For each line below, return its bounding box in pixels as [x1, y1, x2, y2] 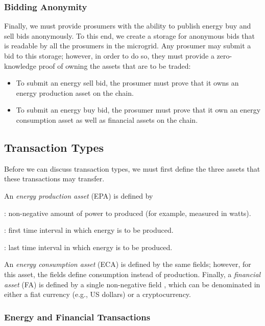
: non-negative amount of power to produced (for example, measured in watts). [4, 207, 251, 218]
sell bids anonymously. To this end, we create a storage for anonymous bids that [4, 30, 255, 41]
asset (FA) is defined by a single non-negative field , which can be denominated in [4, 279, 260, 289]
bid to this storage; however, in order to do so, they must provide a [4, 50, 214, 61]
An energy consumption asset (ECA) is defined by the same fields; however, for [4, 259, 251, 269]
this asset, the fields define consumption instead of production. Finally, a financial [4, 268, 261, 279]
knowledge [4, 60, 36, 71]
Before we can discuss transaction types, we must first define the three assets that [4, 163, 260, 174]
